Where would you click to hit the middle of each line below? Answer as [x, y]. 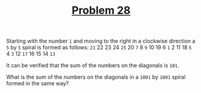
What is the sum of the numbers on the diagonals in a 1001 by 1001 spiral [96, 77]
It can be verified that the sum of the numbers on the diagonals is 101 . [93, 65]
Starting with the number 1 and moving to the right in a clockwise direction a [101, 41]
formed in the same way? [38, 83]
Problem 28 [101, 10]
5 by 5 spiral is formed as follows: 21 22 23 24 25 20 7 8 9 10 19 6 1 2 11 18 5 [99, 47]
